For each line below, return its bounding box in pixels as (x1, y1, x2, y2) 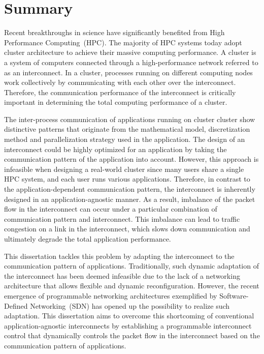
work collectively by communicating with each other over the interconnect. (4, 77, 236, 87)
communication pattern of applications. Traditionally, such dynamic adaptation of (4, 260, 259, 271)
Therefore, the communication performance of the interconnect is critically (4, 86, 236, 97)
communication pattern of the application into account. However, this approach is (4, 154, 259, 164)
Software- (219, 290, 249, 301)
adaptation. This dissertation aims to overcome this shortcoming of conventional (4, 310, 254, 321)
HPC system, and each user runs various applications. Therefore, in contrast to (4, 173, 250, 184)
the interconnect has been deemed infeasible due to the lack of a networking (4, 270, 240, 281)
